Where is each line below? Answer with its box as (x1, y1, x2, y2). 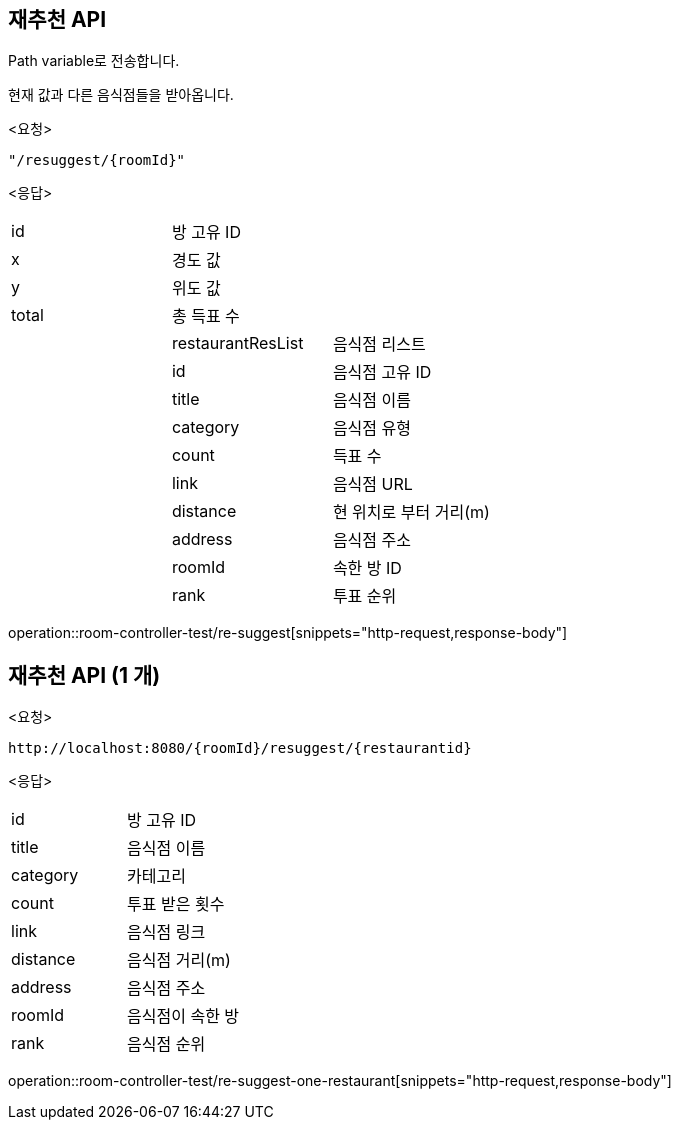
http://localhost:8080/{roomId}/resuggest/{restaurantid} (8, 740, 472, 757)
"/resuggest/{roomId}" (8, 152, 186, 169)
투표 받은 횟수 (127, 894, 225, 915)
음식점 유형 (332, 418, 411, 439)
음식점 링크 (127, 922, 206, 943)
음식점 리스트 (332, 334, 426, 355)
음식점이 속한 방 (127, 1006, 240, 1027)
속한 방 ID (332, 558, 402, 579)
